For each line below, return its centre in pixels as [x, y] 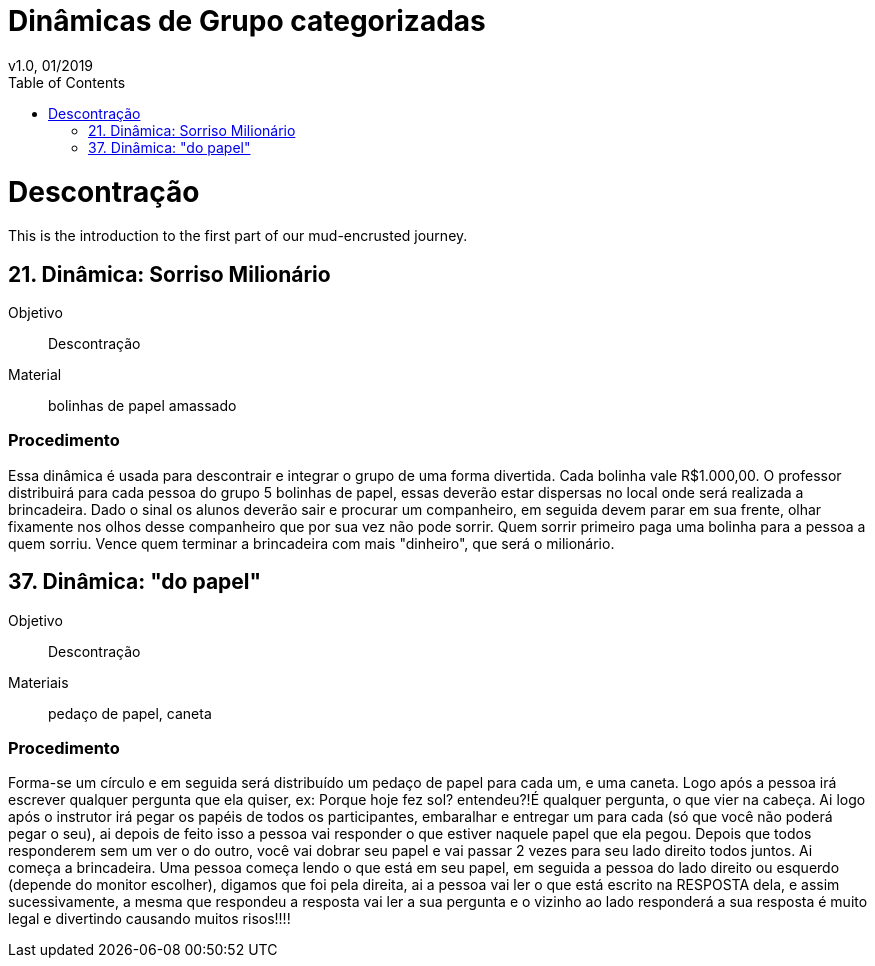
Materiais [38, 682]
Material [35, 375]
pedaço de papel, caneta [130, 713]
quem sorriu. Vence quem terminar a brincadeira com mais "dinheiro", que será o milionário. [311, 543]
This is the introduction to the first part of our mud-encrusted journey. [238, 236]
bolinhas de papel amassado [142, 406]
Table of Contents [67, 82]
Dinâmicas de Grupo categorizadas [247, 21]
